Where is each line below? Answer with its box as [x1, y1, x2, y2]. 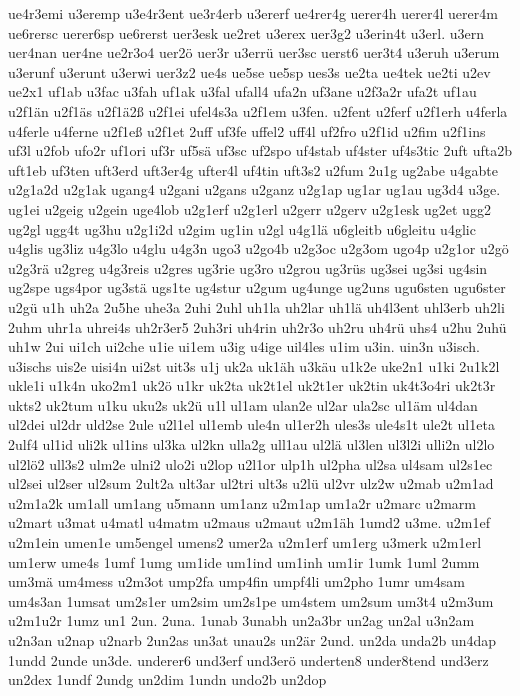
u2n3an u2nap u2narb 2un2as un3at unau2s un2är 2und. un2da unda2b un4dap [8, 630, 497, 650]
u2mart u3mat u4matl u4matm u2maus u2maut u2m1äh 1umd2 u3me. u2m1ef [8, 512, 490, 533]
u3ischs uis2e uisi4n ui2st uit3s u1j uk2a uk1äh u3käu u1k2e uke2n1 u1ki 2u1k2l [8, 355, 500, 376]
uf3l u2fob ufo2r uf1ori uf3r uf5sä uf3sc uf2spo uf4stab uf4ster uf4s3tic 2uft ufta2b [8, 140, 512, 161]
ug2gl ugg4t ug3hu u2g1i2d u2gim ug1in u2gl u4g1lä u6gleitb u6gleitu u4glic [8, 218, 476, 239]
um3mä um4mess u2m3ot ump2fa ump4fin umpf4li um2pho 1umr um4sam [8, 571, 465, 592]
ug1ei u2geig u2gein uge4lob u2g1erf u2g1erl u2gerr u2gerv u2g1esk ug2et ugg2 [8, 198, 491, 219]
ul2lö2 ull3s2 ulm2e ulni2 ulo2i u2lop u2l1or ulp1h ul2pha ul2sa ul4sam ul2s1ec [8, 453, 493, 474]
